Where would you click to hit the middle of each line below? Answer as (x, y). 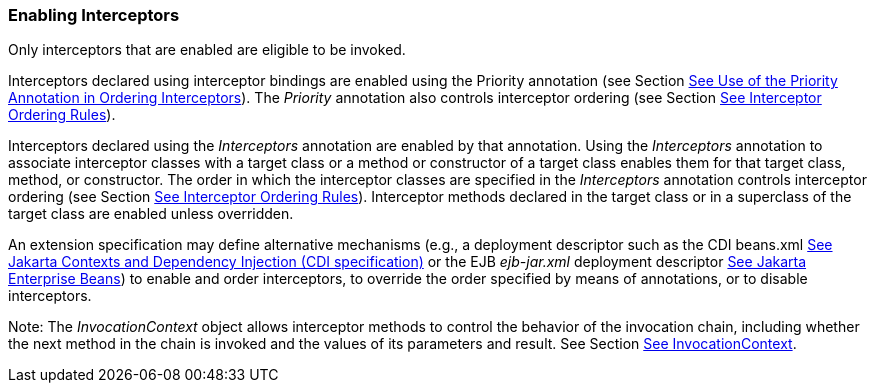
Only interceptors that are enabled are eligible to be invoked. (207, 50)
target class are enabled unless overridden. (151, 214)
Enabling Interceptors (94, 15)
